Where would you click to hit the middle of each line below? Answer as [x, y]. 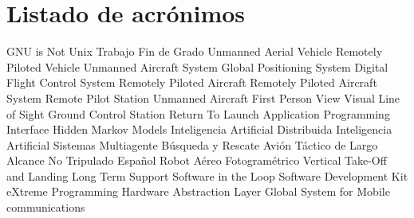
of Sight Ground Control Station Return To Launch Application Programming [198, 113]
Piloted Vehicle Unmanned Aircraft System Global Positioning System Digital [197, 66]
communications [46, 207]
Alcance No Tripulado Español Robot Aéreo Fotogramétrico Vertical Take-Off [197, 160]
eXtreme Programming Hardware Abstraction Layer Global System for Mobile [198, 191]
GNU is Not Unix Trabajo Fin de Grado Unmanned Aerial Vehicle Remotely [195, 51]
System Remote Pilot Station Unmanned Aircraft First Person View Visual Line [203, 97]
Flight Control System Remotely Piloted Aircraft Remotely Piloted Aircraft [192, 82]
